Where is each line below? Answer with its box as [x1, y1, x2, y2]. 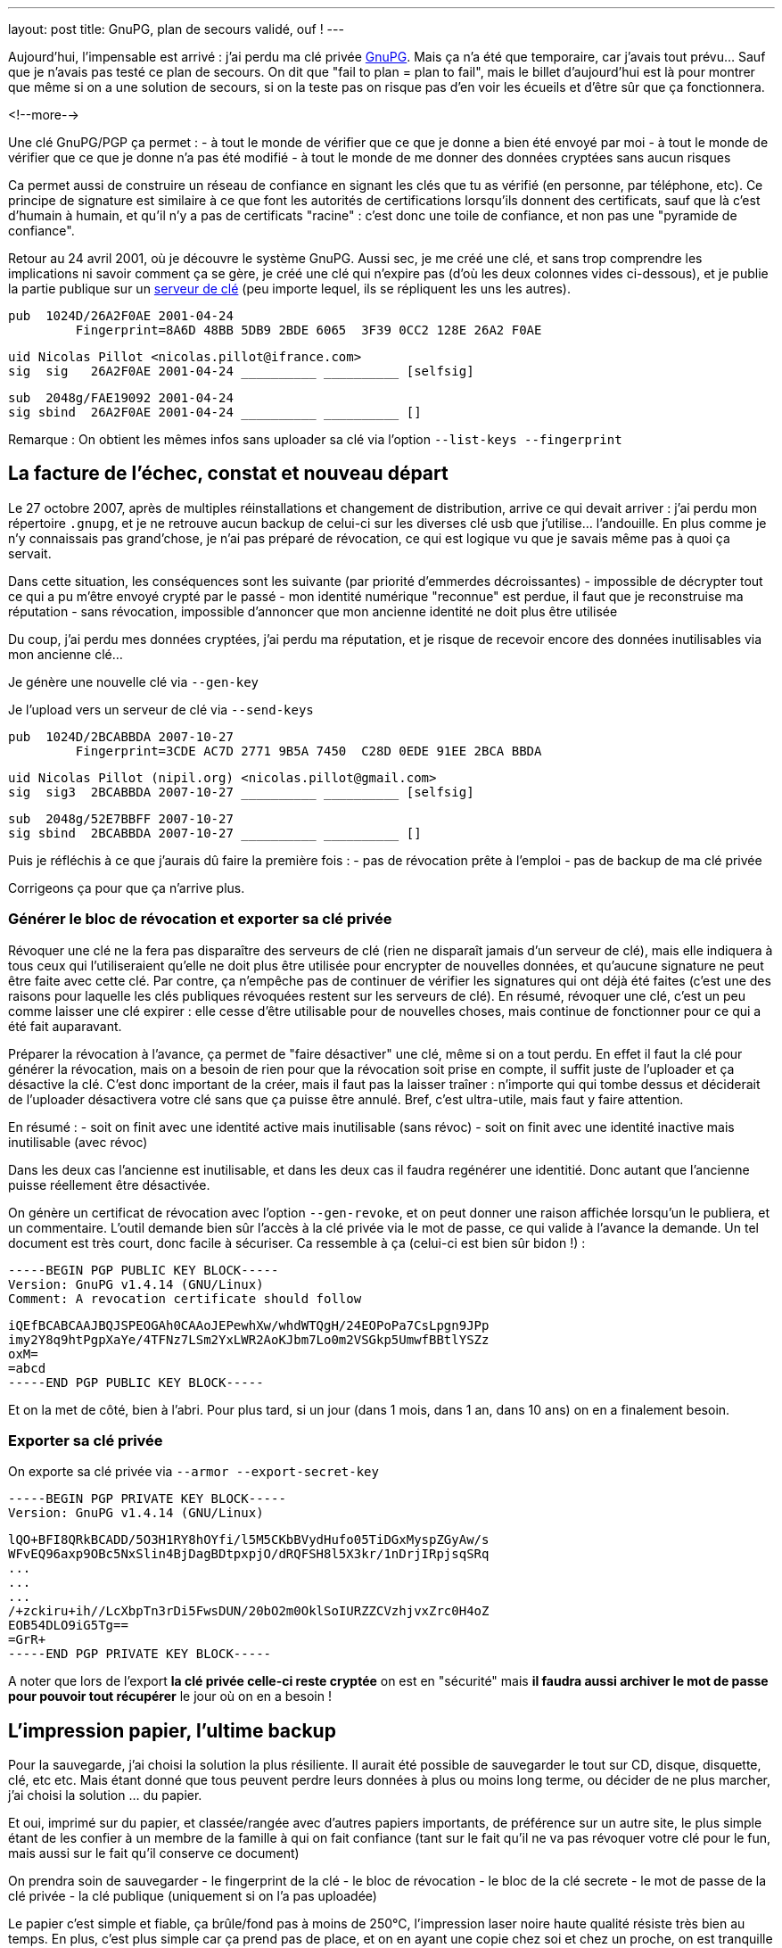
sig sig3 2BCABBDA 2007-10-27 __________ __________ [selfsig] [8, 784, 474, 799]
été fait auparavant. [8, 1018, 122, 1034]
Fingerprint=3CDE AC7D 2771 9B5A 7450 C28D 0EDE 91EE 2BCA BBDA [75, 743, 542, 758]
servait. [8, 545, 52, 561]
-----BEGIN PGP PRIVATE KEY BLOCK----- [8, 1491, 286, 1506]
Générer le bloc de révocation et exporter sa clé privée [8, 910, 392, 929]
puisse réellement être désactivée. [8, 1176, 210, 1193]
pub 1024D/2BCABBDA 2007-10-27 [8, 729, 234, 744]
